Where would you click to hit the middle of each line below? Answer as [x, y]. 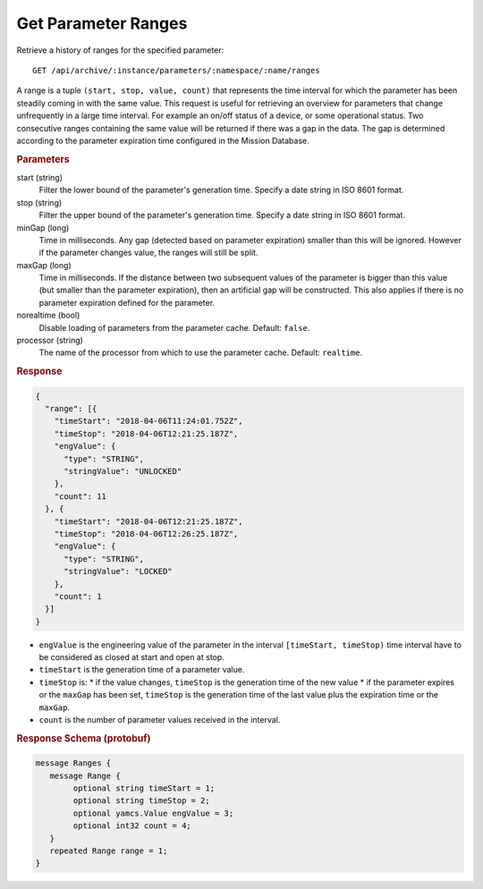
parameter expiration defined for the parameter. [127, 302]
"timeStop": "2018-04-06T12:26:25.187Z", [146, 533]
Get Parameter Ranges [102, 23]
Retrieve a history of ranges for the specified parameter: [120, 50]
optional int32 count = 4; [132, 826]
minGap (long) [43, 227]
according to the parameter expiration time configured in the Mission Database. [163, 140]
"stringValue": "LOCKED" [119, 571]
